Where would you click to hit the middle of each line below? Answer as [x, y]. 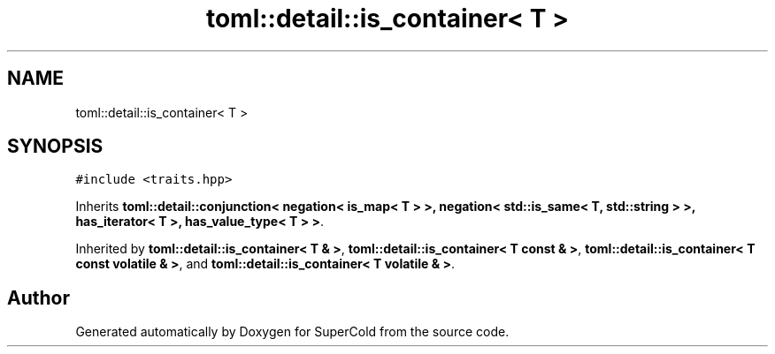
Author [38, 298]
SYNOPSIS [55, 147]
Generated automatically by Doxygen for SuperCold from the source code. [292, 332]
